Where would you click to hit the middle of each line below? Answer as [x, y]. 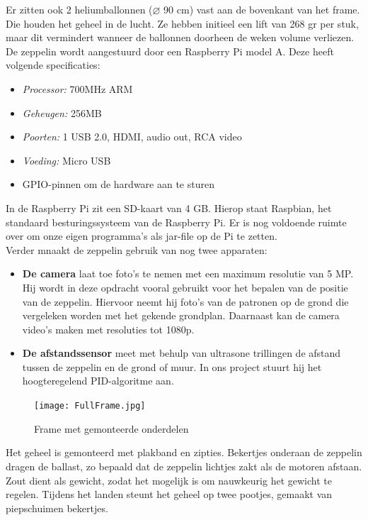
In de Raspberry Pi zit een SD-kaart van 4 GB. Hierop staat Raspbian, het [169, 208]
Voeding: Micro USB [67, 160]
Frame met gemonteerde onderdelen [111, 428]
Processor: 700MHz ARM [77, 88]
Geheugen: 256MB [62, 112]
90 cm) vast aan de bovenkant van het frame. [262, 9]
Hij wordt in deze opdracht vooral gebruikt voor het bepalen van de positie [185, 287]
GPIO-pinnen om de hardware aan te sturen [118, 184]
